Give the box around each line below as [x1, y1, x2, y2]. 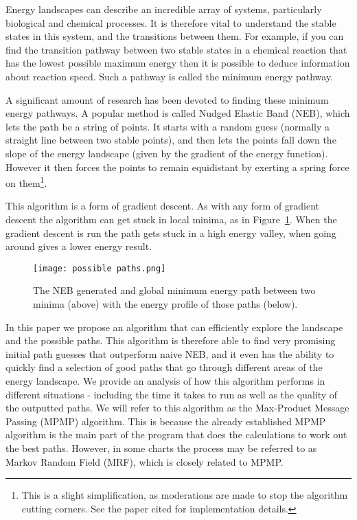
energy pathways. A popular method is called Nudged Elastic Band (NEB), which [5, 106, 350, 120]
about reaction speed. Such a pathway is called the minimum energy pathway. [5, 69, 334, 83]
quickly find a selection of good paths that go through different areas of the [5, 360, 323, 374]
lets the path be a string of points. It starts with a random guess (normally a [5, 119, 330, 133]
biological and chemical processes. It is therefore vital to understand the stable [5, 15, 336, 30]
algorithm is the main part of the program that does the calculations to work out [5, 427, 347, 442]
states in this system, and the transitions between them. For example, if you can [5, 29, 344, 43]
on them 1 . [5, 174, 47, 190]
